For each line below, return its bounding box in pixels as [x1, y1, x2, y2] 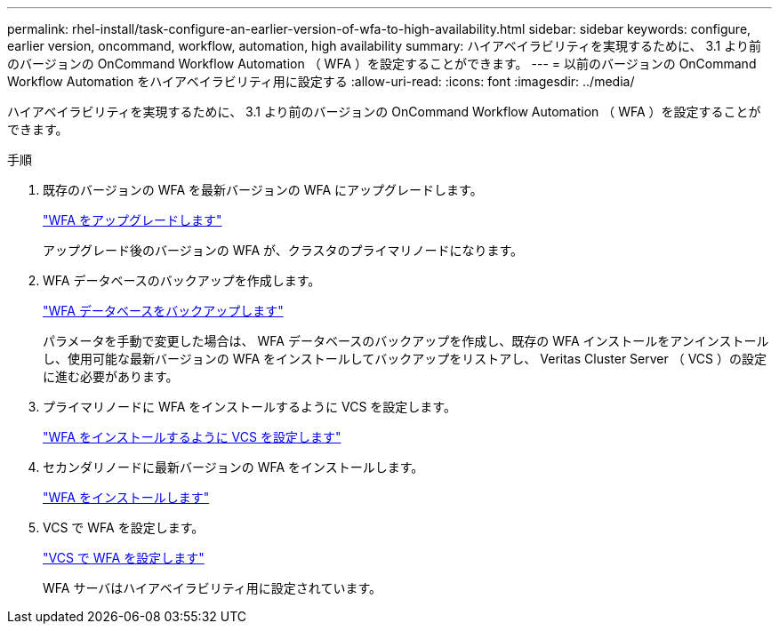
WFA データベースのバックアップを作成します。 [43, 273, 321, 288]
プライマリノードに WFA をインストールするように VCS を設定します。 [43, 399, 456, 414]
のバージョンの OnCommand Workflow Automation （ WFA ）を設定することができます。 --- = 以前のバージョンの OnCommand [7, 56, 757, 71]
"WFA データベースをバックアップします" [43, 303, 284, 318]
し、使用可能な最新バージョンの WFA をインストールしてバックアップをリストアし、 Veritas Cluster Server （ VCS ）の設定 [43, 351, 767, 366]
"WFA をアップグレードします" [43, 212, 222, 228]
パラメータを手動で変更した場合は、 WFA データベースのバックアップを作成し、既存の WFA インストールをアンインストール [43, 333, 769, 348]
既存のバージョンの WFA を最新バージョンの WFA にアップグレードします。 [43, 182, 483, 197]
